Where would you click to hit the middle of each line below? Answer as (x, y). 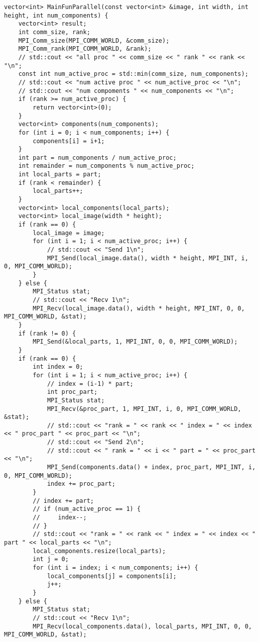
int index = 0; (58, 367)
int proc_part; (72, 392)
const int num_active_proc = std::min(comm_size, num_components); (133, 74)
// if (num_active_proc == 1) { (87, 509)
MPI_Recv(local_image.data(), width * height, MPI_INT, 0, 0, (139, 308)
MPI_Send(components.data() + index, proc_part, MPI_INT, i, (151, 467)
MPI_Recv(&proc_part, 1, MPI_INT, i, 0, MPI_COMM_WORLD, (144, 409)
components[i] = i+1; (69, 141)
